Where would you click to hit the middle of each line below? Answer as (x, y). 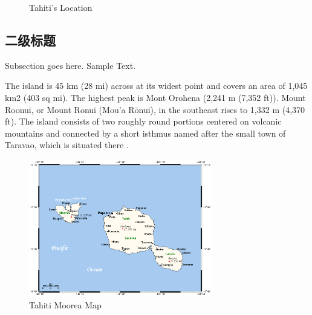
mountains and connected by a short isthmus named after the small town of (145, 133)
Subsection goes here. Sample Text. (70, 65)
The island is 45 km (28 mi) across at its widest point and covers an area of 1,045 (156, 86)
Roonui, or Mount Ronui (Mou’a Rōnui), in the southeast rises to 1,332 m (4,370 (155, 109)
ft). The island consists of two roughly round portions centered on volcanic (143, 121)
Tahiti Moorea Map (65, 305)
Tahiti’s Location (61, 7)
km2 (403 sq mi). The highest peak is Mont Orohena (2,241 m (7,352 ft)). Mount (155, 97)
